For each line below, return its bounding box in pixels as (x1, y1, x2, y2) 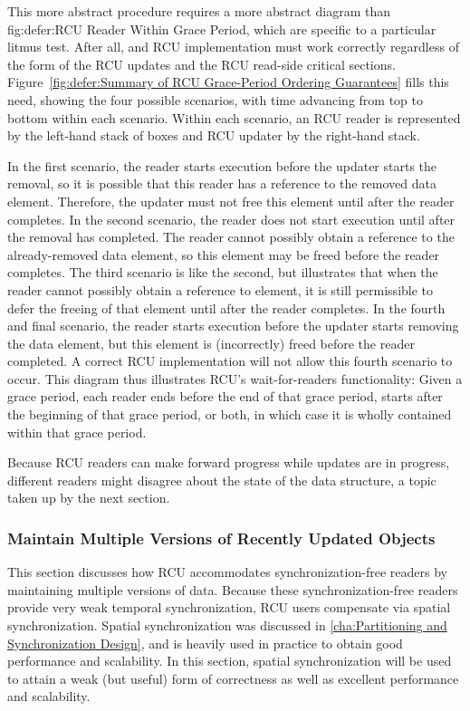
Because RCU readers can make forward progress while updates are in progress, (7, 453, 450, 472)
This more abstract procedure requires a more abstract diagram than (7, 2, 390, 20)
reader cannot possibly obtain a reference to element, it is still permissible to (7, 280, 434, 299)
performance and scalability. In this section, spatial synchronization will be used (7, 651, 452, 670)
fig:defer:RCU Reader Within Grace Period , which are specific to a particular (7, 19, 436, 38)
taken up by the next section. (7, 488, 170, 507)
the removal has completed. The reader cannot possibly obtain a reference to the (7, 227, 455, 246)
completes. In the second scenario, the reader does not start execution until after (7, 209, 456, 228)
